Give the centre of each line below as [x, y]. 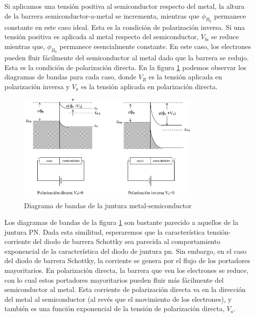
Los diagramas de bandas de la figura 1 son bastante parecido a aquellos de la [121, 222]
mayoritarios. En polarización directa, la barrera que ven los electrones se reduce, [127, 270]
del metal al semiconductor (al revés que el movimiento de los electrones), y [118, 299]
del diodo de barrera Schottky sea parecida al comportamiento [127, 241]
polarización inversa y [37, 86]
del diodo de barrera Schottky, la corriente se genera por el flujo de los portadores [127, 260]
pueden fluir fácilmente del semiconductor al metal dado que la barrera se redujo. [127, 58]
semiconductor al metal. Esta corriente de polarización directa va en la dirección [125, 289]
